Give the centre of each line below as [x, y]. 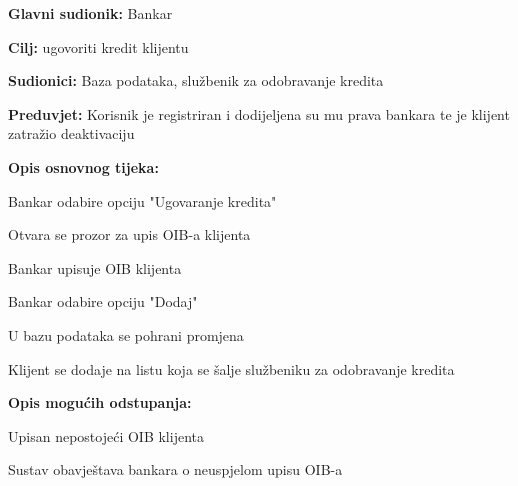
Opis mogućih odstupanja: [100, 402]
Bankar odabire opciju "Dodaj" [103, 301]
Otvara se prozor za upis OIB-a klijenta [129, 234]
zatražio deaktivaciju [71, 133]
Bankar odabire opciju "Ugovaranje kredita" [142, 200]
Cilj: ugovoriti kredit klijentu [98, 46]
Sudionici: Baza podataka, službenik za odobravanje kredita [196, 80]
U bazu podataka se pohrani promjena [126, 334]
